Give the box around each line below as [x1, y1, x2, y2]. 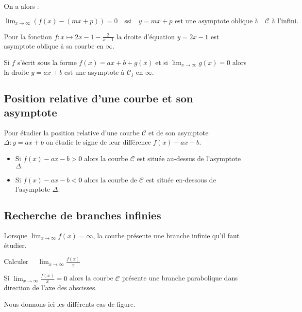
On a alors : [4, 1, 39, 11]
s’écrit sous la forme [17, 57, 77, 67]
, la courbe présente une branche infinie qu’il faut [93, 230, 240, 240]
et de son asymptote [148, 127, 209, 137]
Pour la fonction [4, 31, 52, 41]
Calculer [4, 256, 29, 266]
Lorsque [4, 230, 28, 240]
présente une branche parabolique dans [122, 273, 238, 283]
